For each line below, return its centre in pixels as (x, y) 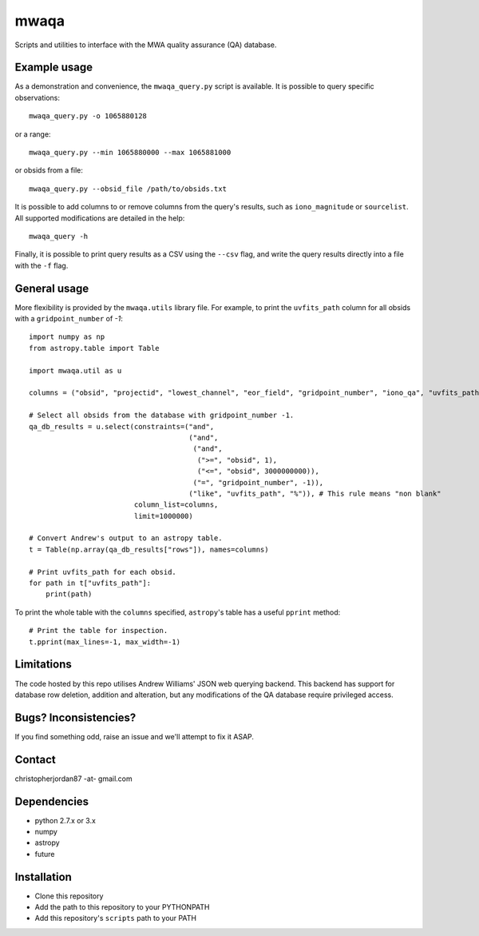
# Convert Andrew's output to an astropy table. (126, 538)
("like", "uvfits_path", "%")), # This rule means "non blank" (315, 493)
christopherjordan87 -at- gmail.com (74, 779)
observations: (37, 98)
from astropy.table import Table (94, 348)
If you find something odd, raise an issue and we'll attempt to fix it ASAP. (135, 736)
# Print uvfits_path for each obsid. (103, 572)
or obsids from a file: (49, 170)
